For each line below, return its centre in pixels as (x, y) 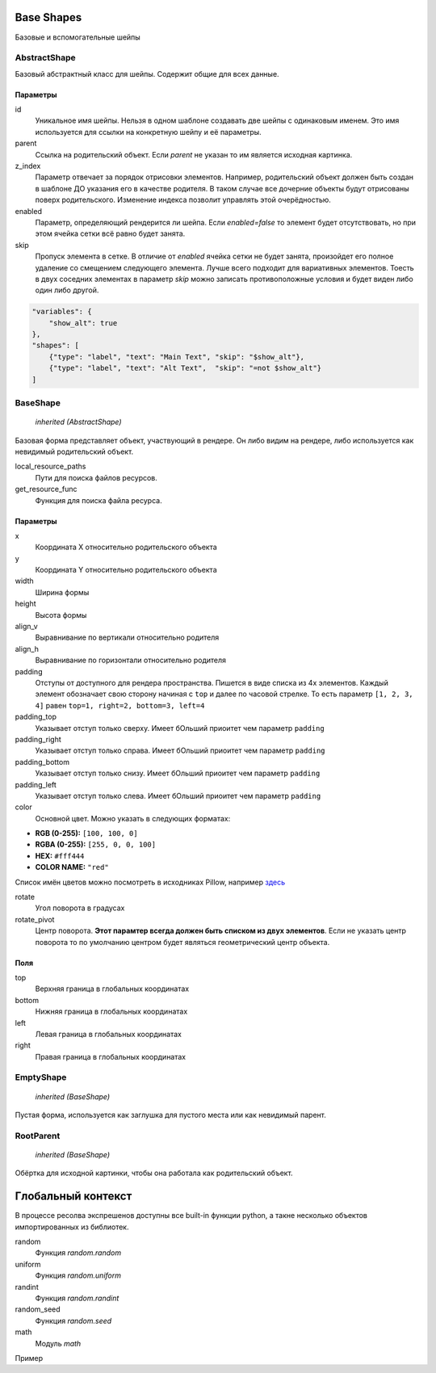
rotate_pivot (35, 919)
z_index (28, 166)
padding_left (36, 784)
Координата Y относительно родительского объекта (126, 570)
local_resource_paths (50, 466)
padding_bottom (42, 762)
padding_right (38, 739)
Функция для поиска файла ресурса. (99, 500)
